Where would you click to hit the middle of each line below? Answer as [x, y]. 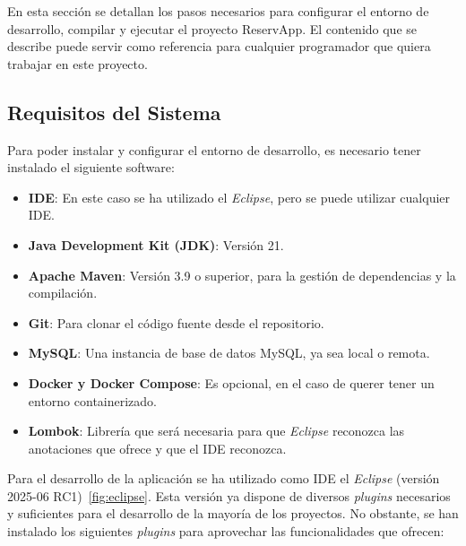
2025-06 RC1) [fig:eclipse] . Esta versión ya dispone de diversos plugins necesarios [229, 495]
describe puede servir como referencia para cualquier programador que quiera [219, 46]
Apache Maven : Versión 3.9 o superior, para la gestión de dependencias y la [242, 275]
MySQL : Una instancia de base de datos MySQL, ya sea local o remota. [229, 353]
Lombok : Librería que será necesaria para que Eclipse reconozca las [216, 431]
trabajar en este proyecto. [78, 63]
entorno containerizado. [93, 400]
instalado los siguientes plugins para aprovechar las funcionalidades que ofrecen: [226, 531]
